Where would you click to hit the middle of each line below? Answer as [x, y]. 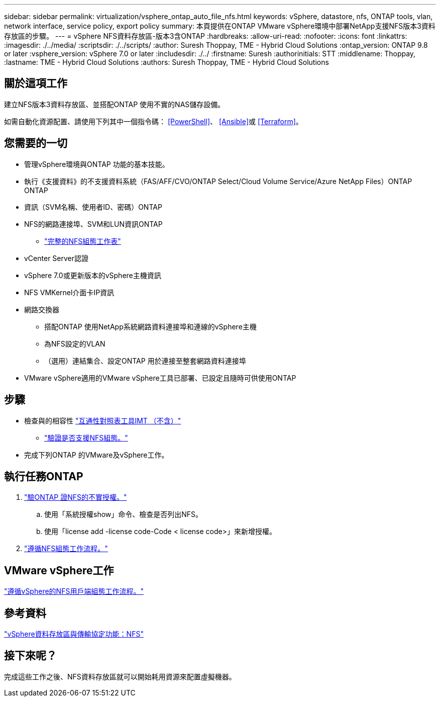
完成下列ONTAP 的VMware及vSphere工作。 [96, 455]
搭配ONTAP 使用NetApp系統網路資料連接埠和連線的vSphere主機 [150, 326]
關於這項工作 [36, 83]
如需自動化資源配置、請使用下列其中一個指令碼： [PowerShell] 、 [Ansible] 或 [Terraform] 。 [153, 121]
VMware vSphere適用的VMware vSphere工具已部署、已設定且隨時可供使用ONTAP [160, 378]
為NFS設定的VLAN [75, 343]
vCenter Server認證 [57, 258]
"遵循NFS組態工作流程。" [66, 549]
